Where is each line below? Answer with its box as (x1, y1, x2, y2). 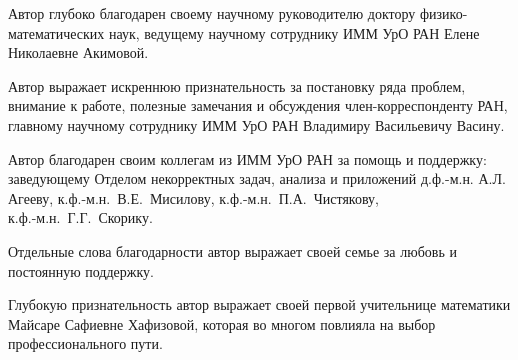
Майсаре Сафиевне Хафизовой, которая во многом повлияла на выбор (8, 313, 436, 334)
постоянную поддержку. (8, 260, 154, 281)
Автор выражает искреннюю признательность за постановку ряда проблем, (8, 75, 466, 96)
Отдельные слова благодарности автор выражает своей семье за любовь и (8, 240, 457, 261)
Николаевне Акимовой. (8, 42, 149, 63)
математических (8, 22, 105, 43)
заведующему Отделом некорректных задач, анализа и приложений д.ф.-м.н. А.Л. (8, 168, 506, 189)
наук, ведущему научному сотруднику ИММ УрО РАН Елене (108, 22, 480, 43)
